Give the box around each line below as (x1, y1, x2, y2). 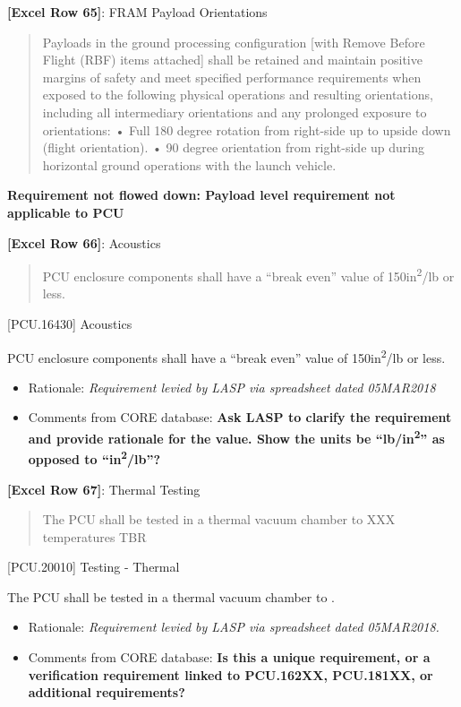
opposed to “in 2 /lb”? (28, 447, 161, 468)
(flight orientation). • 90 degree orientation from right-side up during (42, 138, 424, 157)
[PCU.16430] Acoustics (7, 314, 132, 332)
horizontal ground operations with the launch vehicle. (42, 155, 337, 174)
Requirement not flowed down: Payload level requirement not (7, 185, 396, 204)
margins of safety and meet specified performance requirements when (42, 67, 422, 86)
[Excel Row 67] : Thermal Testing (7, 479, 201, 498)
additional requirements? (28, 683, 185, 702)
